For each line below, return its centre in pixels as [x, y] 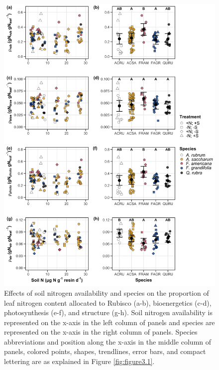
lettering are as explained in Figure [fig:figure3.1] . [79, 361]
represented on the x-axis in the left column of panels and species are [109, 322]
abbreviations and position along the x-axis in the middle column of [108, 341]
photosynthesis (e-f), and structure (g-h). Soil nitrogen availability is [108, 312]
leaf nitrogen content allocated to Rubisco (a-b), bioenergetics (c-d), [108, 302]
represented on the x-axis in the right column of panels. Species [101, 332]
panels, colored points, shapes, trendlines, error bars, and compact [105, 351]
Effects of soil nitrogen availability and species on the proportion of [107, 292]
